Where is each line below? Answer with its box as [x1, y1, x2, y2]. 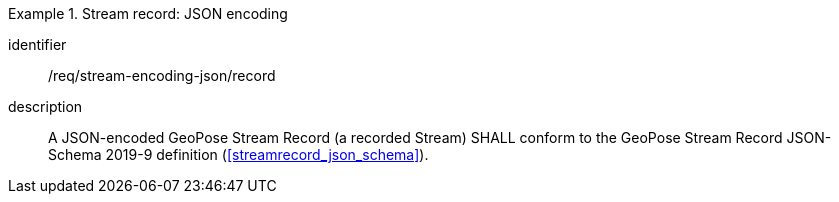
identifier [8, 36, 67, 53]
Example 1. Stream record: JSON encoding [8, 5, 288, 22]
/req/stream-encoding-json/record [48, 67, 276, 84]
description [8, 98, 83, 115]
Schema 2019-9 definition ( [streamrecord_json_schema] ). [48, 146, 429, 163]
